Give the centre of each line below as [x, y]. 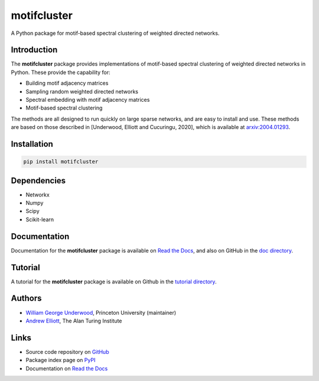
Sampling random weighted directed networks [82, 91]
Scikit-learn [40, 219]
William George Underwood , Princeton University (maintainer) [101, 312]
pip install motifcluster [61, 162]
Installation [32, 144]
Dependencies [38, 180]
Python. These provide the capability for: [61, 72]
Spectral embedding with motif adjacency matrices [88, 100]
